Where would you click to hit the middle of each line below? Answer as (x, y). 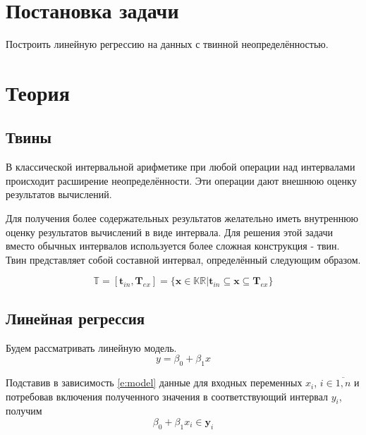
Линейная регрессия (75, 318)
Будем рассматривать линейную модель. (91, 347)
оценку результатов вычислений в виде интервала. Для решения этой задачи (170, 232)
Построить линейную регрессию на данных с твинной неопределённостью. (167, 44)
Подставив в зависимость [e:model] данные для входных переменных (154, 382)
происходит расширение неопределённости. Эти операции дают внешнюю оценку (181, 180)
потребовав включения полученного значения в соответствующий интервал (167, 396)
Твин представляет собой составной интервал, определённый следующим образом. (183, 259)
